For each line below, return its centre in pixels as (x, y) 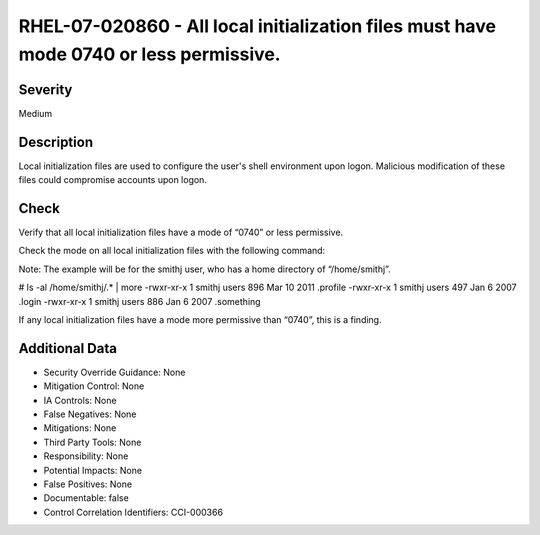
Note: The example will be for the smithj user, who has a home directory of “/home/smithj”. (204, 269)
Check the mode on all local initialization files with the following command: (172, 251)
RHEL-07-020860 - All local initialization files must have (257, 26)
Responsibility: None (86, 456)
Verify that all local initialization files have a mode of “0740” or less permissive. (181, 232)
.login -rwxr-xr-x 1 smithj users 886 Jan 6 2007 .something (139, 301)
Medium (35, 113)
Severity (45, 89)
